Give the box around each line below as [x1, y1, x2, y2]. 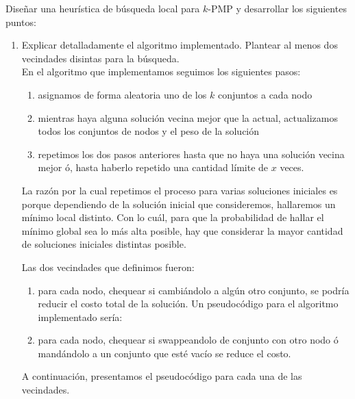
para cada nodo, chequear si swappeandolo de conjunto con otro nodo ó [38, 333, 339, 347]
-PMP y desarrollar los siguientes [208, 1, 347, 15]
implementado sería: [38, 309, 123, 324]
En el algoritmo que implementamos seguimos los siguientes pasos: [21, 64, 301, 79]
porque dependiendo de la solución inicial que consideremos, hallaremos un [21, 196, 336, 211]
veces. [280, 160, 304, 175]
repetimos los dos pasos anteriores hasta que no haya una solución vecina [38, 146, 345, 161]
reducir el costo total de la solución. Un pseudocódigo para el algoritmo [38, 296, 339, 311]
